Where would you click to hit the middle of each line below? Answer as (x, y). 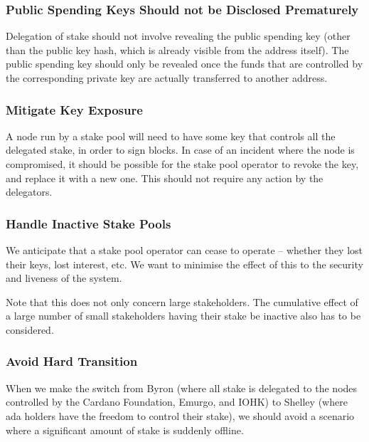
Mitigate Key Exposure (74, 109)
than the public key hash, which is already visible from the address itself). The (177, 49)
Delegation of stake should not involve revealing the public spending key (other (178, 36)
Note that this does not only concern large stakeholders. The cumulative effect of (182, 301)
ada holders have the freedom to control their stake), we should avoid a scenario (180, 415)
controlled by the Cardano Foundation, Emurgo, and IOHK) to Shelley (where (177, 402)
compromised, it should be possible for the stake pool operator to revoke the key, (182, 164)
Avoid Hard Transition (72, 361)
